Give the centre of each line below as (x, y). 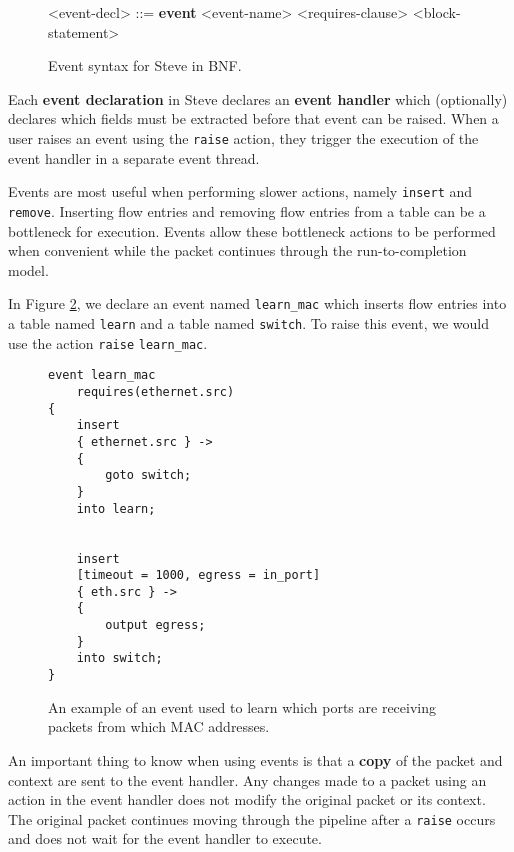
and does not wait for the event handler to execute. (165, 838)
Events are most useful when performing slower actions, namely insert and (240, 191)
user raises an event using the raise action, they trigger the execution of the (243, 137)
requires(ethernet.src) (155, 391)
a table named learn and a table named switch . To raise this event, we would (249, 322)
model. (28, 269)
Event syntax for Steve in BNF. (145, 65)
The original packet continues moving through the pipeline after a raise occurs (252, 818)
